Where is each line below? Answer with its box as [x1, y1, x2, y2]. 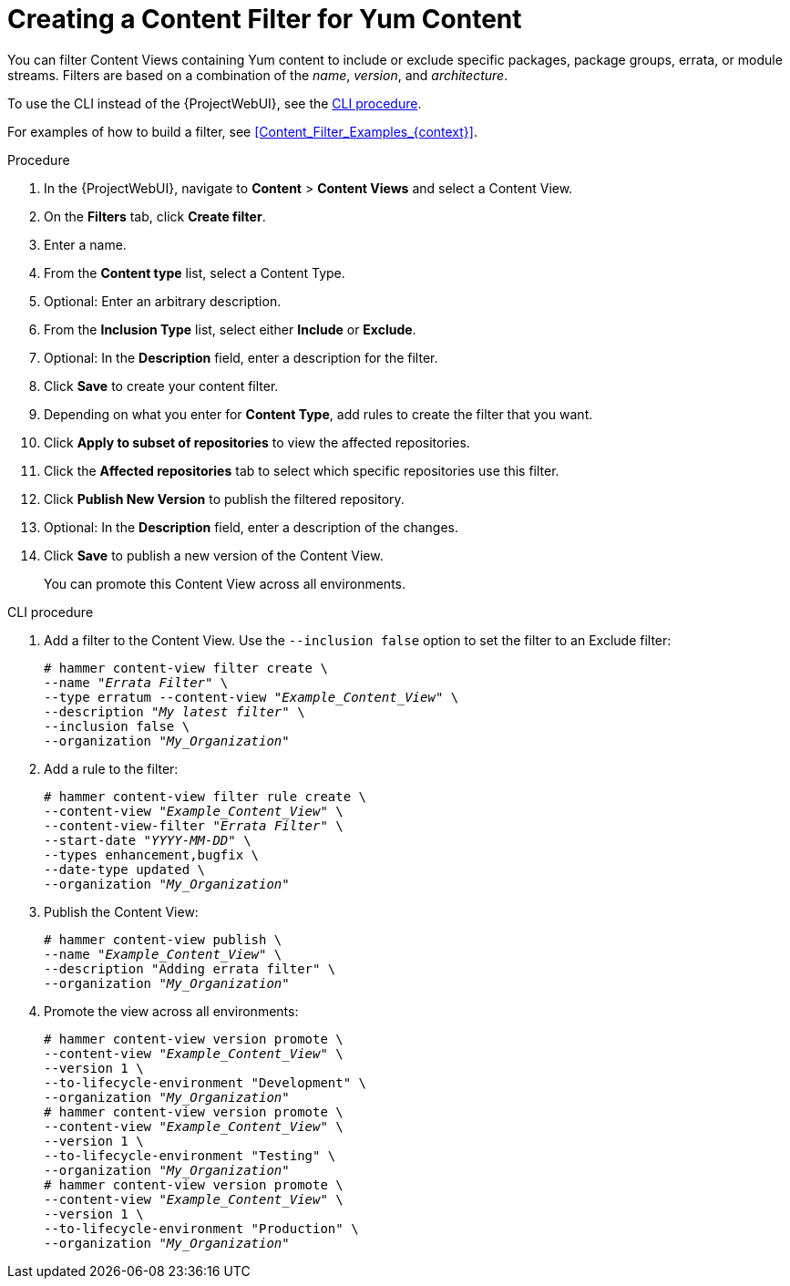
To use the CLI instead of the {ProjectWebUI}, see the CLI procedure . [7, 95, 422, 111]
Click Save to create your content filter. [44, 377, 279, 394]
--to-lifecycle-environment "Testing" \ [44, 1147, 336, 1163]
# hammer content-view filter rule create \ [44, 788, 367, 804]
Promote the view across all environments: [44, 1003, 299, 1019]
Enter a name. [44, 236, 127, 252]
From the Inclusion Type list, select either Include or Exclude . [44, 321, 416, 337]
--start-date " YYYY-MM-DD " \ [44, 832, 251, 848]
